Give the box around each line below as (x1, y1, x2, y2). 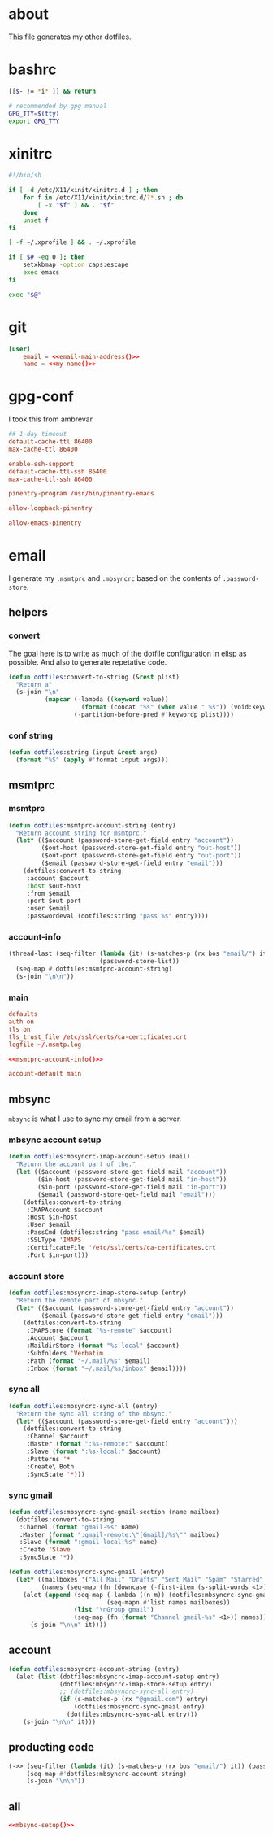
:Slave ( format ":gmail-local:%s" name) (19, 1538, 158, 1547)
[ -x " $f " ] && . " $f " (37, 201, 115, 209)
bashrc (8, 60, 57, 79)
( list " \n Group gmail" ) (73, 1606, 154, 1614)
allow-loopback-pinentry (8, 504, 93, 513)
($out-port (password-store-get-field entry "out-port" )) (41, 852, 242, 860)
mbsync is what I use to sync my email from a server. (8, 1114, 182, 1124)
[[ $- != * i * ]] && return (8, 87, 96, 95)
